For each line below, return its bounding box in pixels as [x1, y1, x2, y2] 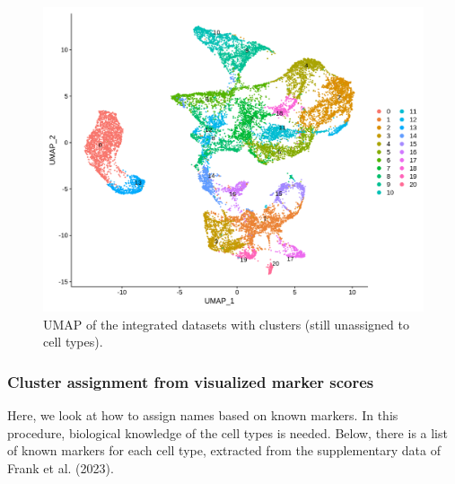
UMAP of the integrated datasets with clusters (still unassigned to [43, 314, 409, 333]
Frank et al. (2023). [7, 458, 114, 477]
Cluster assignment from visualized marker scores [7, 370, 374, 392]
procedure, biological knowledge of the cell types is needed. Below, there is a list [7, 423, 448, 442]
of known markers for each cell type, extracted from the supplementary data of [7, 441, 441, 460]
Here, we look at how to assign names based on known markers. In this [7, 406, 398, 425]
